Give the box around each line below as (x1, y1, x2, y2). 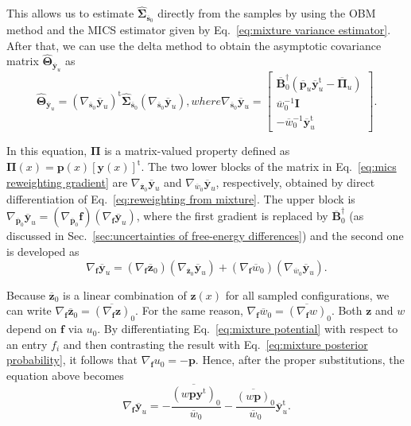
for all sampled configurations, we (225, 286, 390, 303)
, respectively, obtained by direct (215, 173, 375, 190)
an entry (6, 335, 48, 352)
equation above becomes (6, 367, 124, 384)
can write (6, 302, 52, 319)
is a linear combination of (63, 286, 187, 303)
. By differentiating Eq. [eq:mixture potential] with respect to (97, 320, 398, 337)
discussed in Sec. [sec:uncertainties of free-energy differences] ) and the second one (6, 227, 404, 244)
